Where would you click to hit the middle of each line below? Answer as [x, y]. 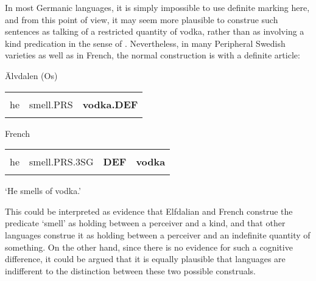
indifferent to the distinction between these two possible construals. [130, 270]
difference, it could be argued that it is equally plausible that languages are [145, 259]
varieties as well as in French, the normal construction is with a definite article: [153, 55]
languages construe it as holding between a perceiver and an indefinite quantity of [158, 234]
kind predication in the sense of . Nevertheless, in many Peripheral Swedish [145, 43]
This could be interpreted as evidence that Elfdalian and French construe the [149, 211]
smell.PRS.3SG [61, 162]
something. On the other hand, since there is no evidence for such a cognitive [149, 247]
